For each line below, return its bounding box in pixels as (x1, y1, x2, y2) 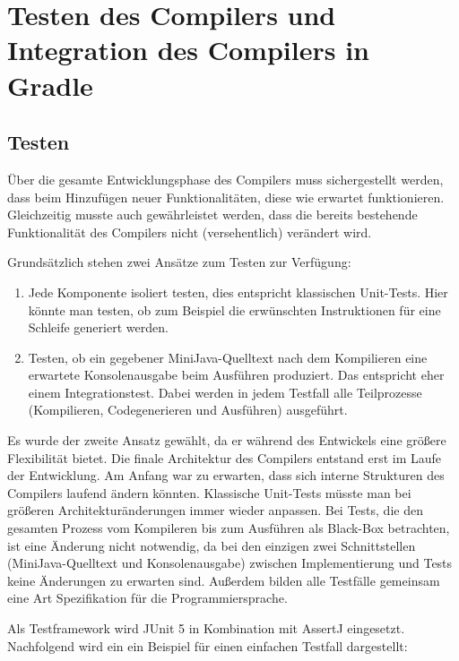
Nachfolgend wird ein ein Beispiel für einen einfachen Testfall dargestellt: (7, 636, 408, 655)
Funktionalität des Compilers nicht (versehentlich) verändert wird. (7, 222, 372, 241)
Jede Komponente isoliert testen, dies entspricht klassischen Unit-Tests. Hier (28, 282, 448, 301)
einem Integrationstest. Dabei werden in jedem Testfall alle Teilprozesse (28, 382, 422, 401)
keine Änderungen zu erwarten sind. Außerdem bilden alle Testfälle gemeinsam (7, 571, 440, 589)
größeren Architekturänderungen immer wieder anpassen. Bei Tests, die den (7, 501, 423, 519)
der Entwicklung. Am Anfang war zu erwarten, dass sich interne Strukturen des (7, 466, 445, 485)
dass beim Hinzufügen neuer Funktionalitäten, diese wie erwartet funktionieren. (7, 187, 445, 206)
